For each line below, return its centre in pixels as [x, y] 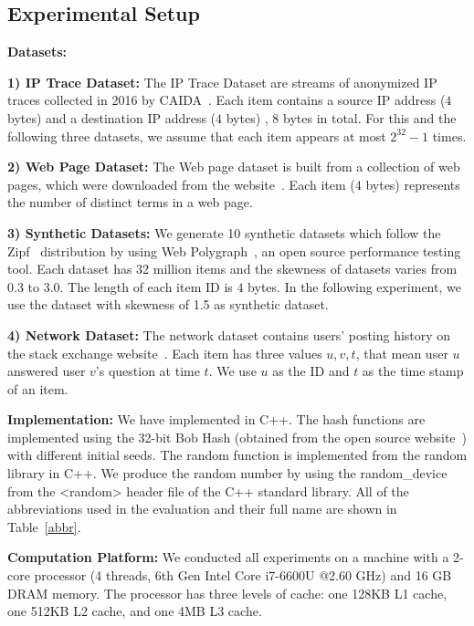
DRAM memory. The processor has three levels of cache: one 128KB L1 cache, [227, 593]
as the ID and [311, 371]
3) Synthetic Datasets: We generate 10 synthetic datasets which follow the [224, 232]
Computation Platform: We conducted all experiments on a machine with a [228, 557]
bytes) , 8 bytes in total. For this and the [341, 117]
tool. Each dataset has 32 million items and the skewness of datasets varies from [232, 269]
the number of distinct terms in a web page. [130, 202]
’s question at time [147, 371]
